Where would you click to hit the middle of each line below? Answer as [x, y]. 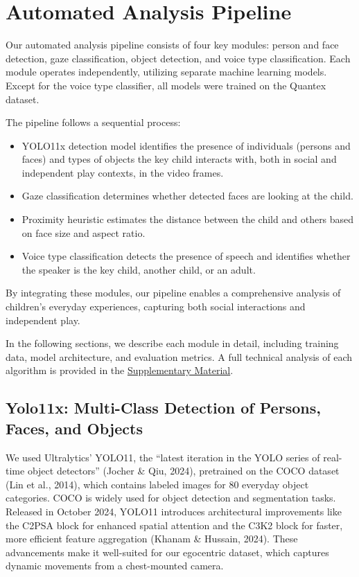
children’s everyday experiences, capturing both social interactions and [156, 307]
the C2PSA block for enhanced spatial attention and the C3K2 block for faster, [174, 525]
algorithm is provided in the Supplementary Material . [120, 370]
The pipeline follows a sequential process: [93, 122]
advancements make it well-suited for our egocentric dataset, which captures [167, 552]
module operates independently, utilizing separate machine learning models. [166, 72]
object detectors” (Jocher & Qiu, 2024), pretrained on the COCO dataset [183, 471]
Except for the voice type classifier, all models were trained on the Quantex [166, 85]
